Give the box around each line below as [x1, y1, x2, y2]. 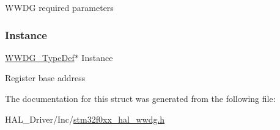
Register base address [5, 71, 86, 84]
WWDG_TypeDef [5, 51, 75, 63]
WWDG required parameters [5, 1, 114, 13]
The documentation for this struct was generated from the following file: [5, 92, 276, 104]
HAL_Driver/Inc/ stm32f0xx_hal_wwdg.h [5, 112, 165, 125]
